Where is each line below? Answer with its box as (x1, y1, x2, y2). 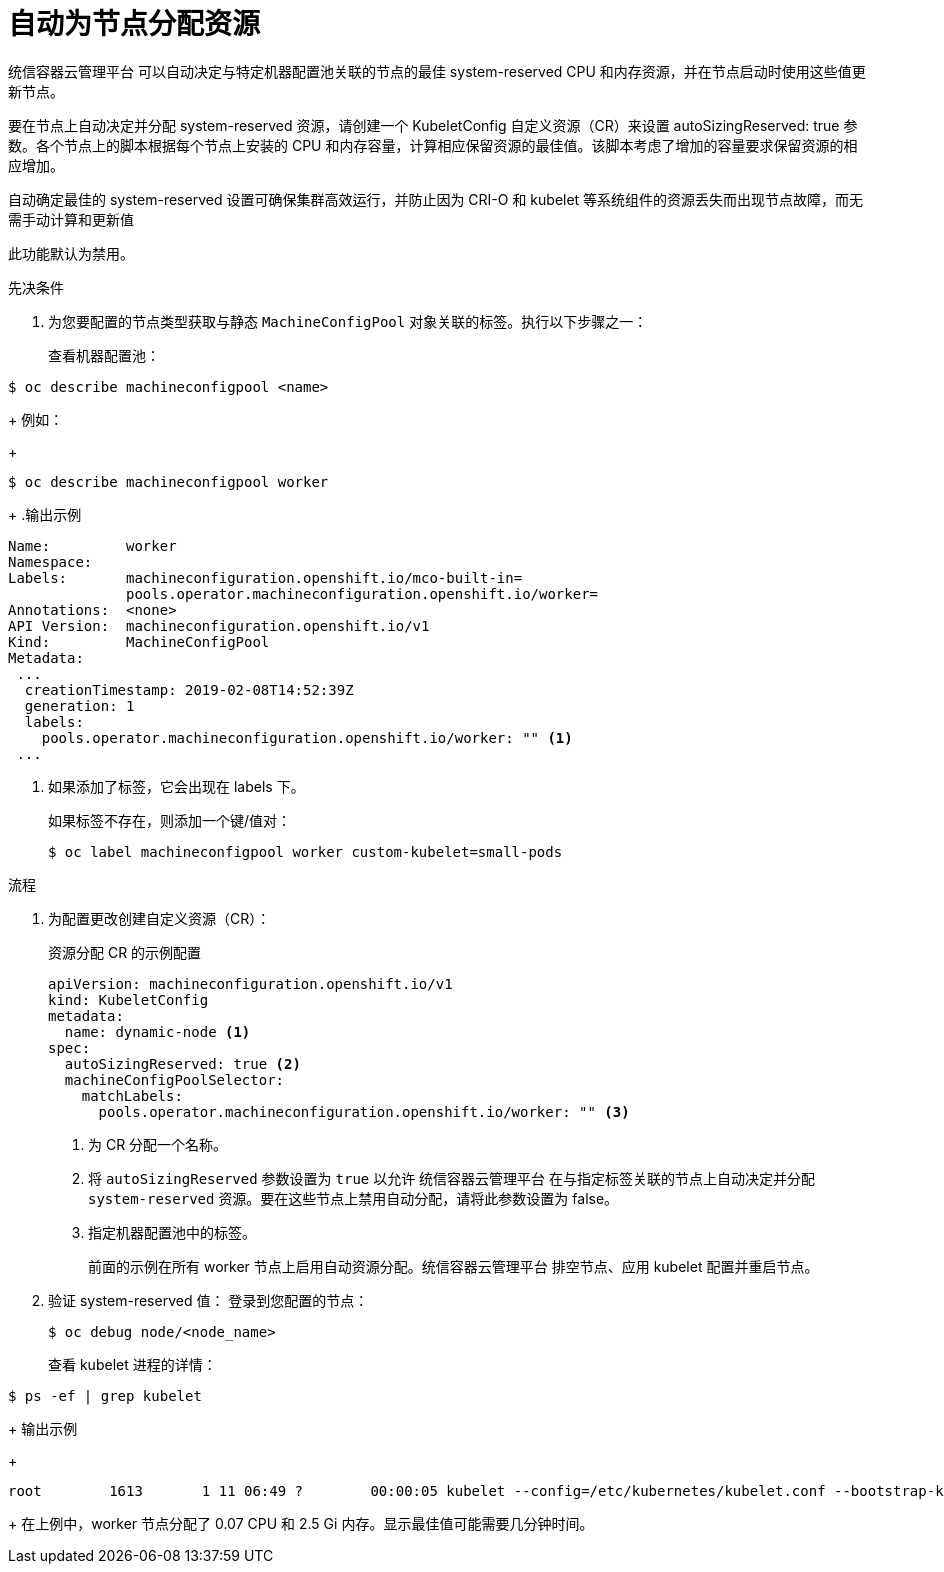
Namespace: (8, 553, 93, 570)
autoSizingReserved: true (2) (64, 1055, 301, 1072)
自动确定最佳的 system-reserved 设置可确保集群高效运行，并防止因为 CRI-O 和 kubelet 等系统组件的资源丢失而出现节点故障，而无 (8, 190, 864, 208)
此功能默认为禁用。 (8, 244, 134, 262)
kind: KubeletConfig (48, 991, 209, 1008)
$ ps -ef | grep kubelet (8, 1387, 202, 1404)
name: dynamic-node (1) (64, 1023, 251, 1040)
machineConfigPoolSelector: (64, 1071, 285, 1088)
